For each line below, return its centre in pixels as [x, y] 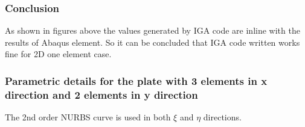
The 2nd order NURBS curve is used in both [88, 117]
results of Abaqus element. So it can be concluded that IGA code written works [152, 42]
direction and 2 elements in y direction [101, 94]
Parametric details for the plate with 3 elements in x [136, 80]
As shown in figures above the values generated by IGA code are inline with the [152, 30]
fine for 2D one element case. [58, 54]
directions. [222, 117]
